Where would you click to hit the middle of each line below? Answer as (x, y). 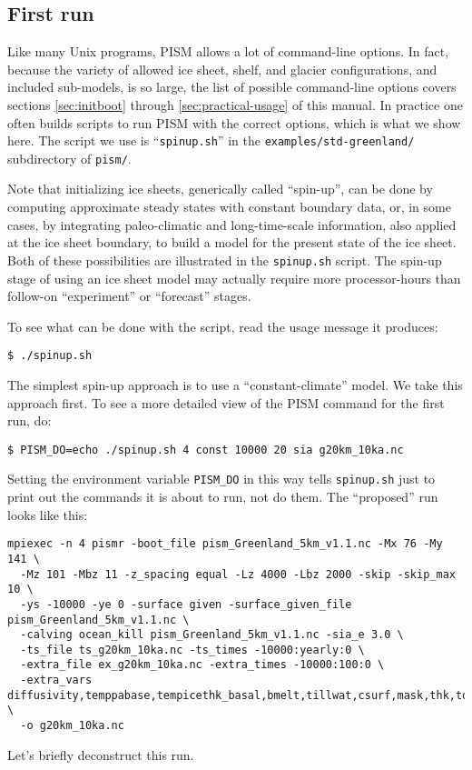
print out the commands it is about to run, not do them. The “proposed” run (223, 497)
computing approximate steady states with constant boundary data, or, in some (229, 207)
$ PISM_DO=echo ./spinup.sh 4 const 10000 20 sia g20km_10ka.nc (206, 450)
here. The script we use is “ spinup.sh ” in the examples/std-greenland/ (211, 140)
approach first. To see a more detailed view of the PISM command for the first (226, 402)
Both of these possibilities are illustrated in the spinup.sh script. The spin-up (225, 260)
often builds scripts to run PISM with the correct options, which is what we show (234, 122)
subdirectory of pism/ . (69, 158)
